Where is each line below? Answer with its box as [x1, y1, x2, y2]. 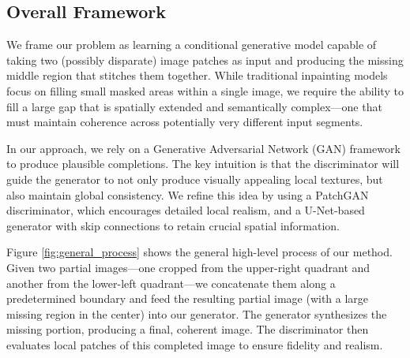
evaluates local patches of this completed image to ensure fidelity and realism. [6, 336, 383, 352]
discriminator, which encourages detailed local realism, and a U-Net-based [6, 202, 365, 218]
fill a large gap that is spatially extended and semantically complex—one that [6, 98, 382, 114]
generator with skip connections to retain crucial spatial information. [6, 217, 340, 233]
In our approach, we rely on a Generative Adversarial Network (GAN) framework [6, 140, 401, 156]
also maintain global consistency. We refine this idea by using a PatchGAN [6, 186, 369, 203]
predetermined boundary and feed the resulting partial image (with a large [6, 290, 369, 307]
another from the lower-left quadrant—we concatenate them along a [6, 274, 336, 291]
